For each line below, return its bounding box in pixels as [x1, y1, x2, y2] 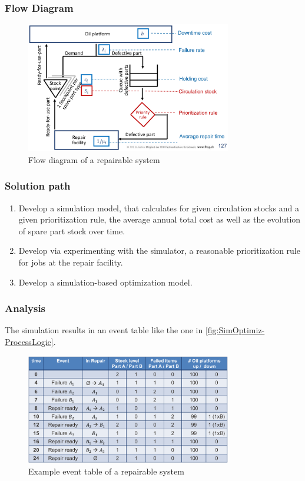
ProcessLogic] [5, 335, 54, 347]
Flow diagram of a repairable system [28, 153, 160, 165]
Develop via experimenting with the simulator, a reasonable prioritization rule [18, 244, 300, 257]
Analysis [5, 301, 46, 316]
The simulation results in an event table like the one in [5, 324, 203, 336]
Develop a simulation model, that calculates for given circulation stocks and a [18, 201, 299, 214]
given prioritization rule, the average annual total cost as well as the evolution [18, 213, 301, 225]
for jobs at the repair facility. [18, 256, 123, 268]
